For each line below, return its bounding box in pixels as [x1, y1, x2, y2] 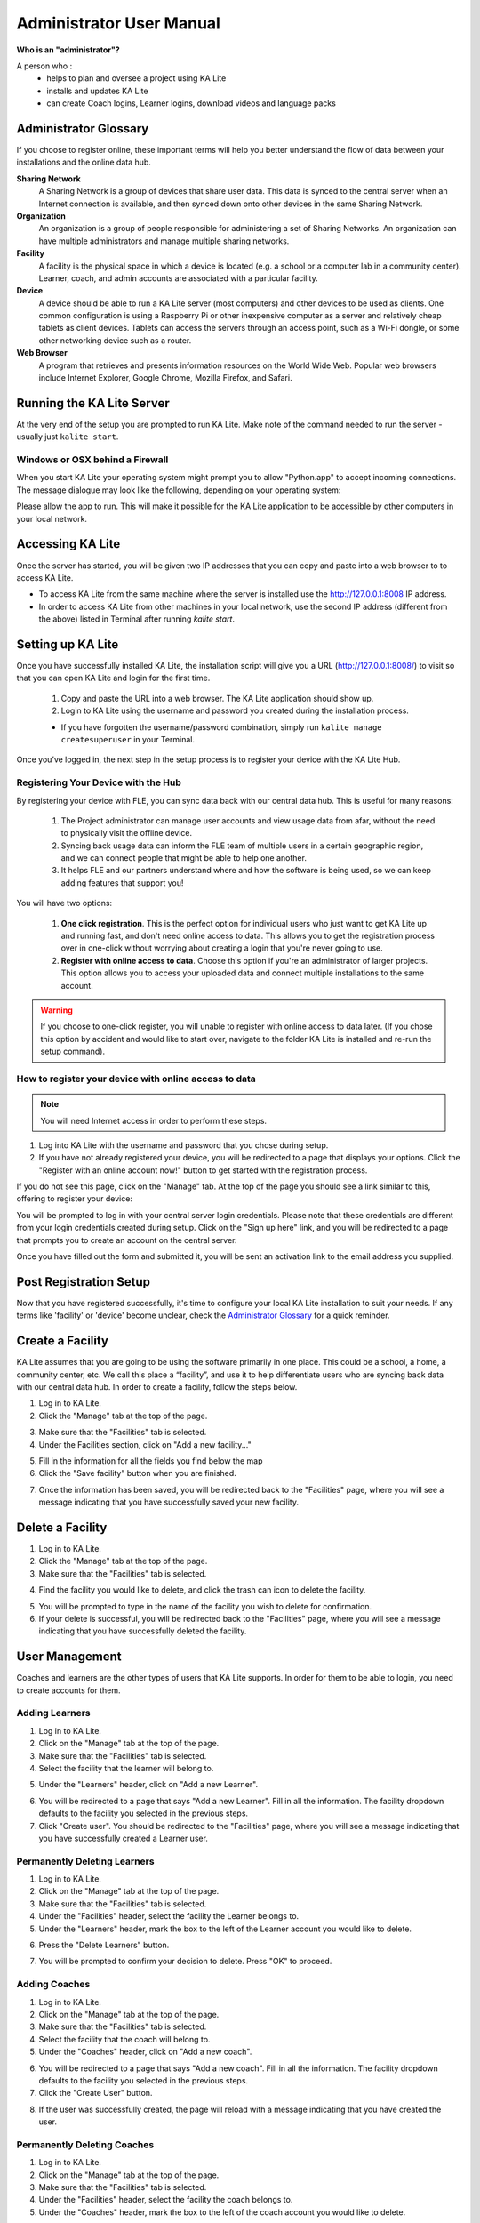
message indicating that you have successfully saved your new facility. [38, 1497, 300, 1507]
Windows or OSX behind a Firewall [16, 453, 169, 466]
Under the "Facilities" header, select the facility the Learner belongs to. [38, 1911, 300, 1922]
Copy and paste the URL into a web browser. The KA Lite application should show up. [60, 693, 374, 703]
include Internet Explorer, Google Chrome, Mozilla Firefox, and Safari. [38, 373, 292, 383]
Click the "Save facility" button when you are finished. [38, 1468, 237, 1479]
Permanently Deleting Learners [16, 1855, 155, 1867]
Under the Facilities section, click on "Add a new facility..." [38, 1439, 252, 1449]
